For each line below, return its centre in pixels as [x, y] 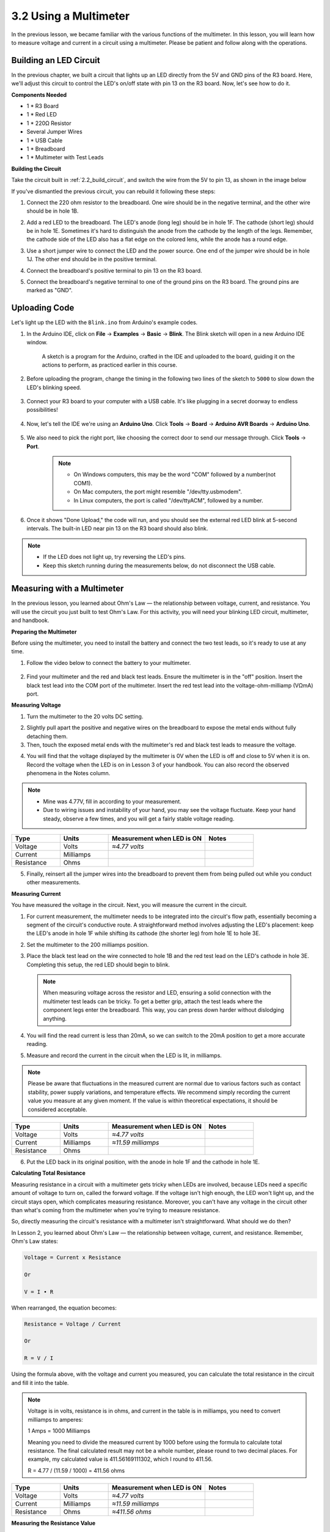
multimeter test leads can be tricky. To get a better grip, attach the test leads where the [153, 1001]
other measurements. [53, 882]
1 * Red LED [42, 115]
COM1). [83, 483]
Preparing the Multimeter [44, 632]
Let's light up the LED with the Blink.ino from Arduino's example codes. [105, 322]
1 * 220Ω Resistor [49, 123]
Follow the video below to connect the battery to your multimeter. [109, 662]
